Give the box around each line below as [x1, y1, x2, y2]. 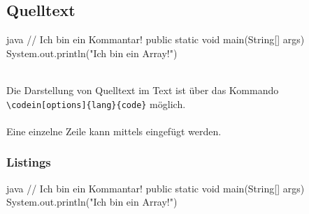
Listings [6, 153, 51, 171]
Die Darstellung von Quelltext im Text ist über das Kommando [6, 82, 279, 97]
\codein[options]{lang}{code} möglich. [6, 96, 186, 111]
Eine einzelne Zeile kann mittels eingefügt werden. [6, 123, 222, 138]
